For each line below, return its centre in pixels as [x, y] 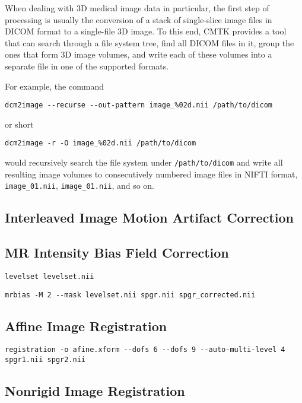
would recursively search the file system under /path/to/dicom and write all [144, 162]
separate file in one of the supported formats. [87, 66]
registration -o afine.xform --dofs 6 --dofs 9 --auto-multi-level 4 [145, 350]
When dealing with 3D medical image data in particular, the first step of [137, 8]
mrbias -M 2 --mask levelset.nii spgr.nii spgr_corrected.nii [130, 295]
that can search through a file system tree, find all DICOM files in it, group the [150, 42]
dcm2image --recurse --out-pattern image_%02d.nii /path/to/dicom [139, 105]
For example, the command [55, 86]
